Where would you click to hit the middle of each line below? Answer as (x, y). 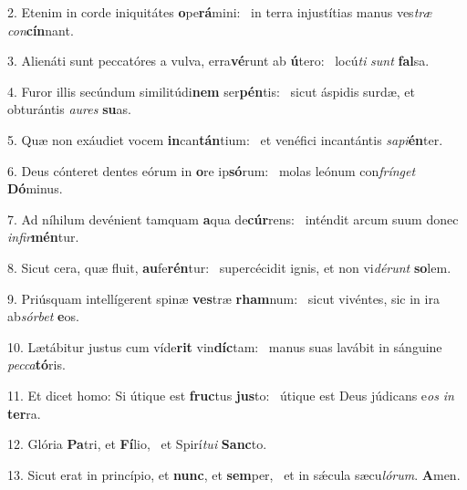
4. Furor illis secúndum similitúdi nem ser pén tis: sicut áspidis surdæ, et (211, 91)
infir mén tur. (43, 237)
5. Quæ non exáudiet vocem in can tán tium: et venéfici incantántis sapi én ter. (225, 139)
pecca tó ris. (36, 365)
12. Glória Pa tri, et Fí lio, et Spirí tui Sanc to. (137, 444)
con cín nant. (41, 30)
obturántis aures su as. (69, 109)
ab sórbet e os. (43, 316)
